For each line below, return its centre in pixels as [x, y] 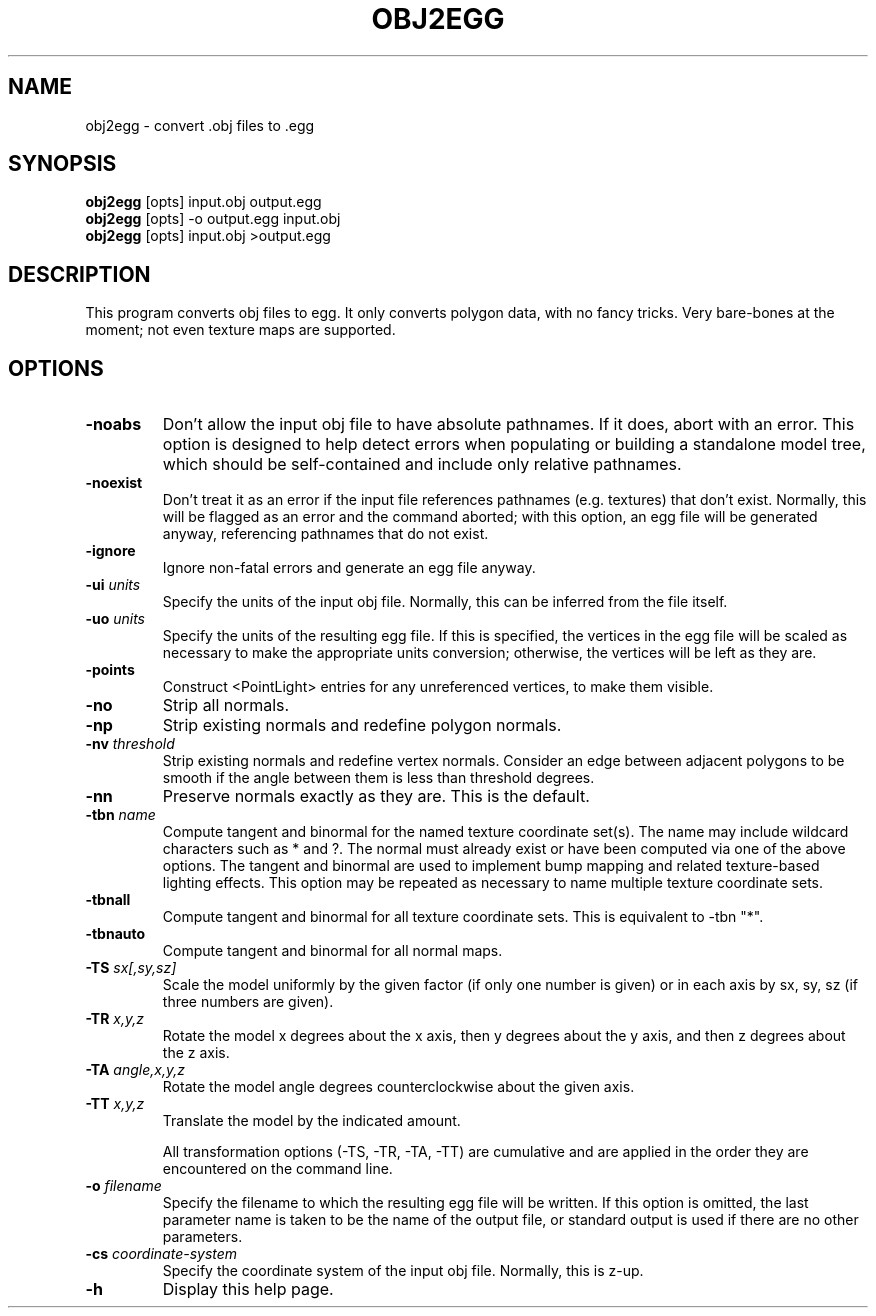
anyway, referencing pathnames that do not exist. [325, 534]
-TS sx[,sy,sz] [131, 968]
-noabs [113, 424]
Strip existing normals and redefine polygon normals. [362, 725]
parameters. [202, 1237]
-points [110, 670]
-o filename [123, 1186]
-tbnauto [115, 934]
